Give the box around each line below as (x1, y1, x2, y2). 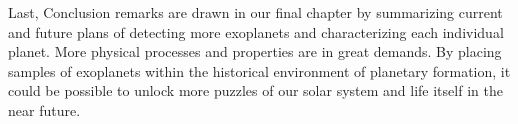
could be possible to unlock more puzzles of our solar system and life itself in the (8, 80, 503, 101)
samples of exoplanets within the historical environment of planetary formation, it (8, 60, 511, 81)
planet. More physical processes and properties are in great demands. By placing (8, 41, 502, 62)
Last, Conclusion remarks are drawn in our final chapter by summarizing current (8, 2, 503, 22)
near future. (8, 99, 81, 120)
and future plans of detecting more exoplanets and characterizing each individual (8, 21, 504, 42)
